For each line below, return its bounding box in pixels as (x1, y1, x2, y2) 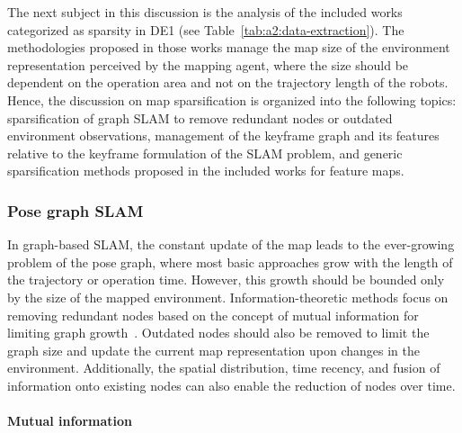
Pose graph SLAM (7, 199, 144, 221)
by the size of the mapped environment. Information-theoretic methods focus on (7, 287, 449, 306)
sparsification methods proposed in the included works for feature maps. (7, 161, 404, 180)
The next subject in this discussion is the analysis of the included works (7, 3, 403, 21)
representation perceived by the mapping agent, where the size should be (7, 55, 409, 74)
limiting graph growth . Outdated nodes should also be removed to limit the (7, 323, 430, 342)
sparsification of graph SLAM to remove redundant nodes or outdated (7, 108, 393, 127)
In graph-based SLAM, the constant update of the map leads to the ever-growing (7, 235, 455, 254)
